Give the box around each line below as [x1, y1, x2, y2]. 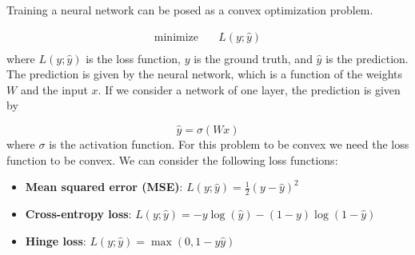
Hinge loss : [25, 232, 86, 249]
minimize [154, 31, 199, 43]
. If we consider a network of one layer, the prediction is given [98, 81, 401, 98]
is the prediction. [325, 50, 409, 66]
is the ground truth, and [194, 50, 313, 66]
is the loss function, [86, 50, 181, 66]
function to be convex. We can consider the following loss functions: [6, 151, 338, 168]
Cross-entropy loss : [25, 205, 132, 222]
